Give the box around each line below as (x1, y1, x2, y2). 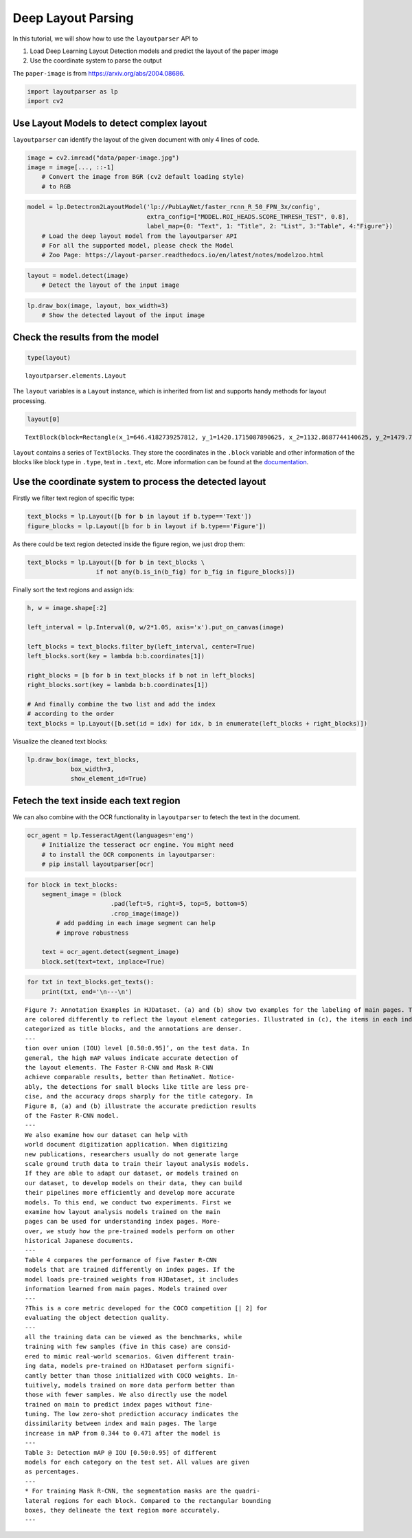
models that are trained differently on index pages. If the (25, 1266, 235, 1274)
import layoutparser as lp (27, 87, 118, 96)
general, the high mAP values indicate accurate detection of (25, 1054, 239, 1062)
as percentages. (25, 1468, 80, 1475)
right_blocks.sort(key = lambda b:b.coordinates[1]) (27, 681, 209, 689)
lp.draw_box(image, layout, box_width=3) (27, 301, 169, 310)
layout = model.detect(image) (27, 272, 129, 279)
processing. (12, 396, 47, 405)
